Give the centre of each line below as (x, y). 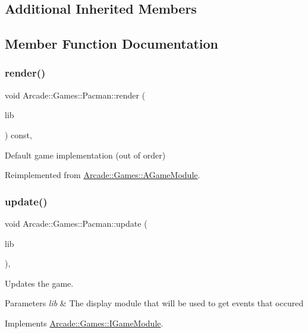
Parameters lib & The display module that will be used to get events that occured (154, 303)
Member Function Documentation (112, 44)
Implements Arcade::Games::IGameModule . (84, 323)
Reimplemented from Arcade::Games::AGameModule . (103, 175)
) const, (18, 134)
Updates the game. (39, 283)
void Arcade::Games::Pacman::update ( (76, 223)
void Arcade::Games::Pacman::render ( (75, 95)
